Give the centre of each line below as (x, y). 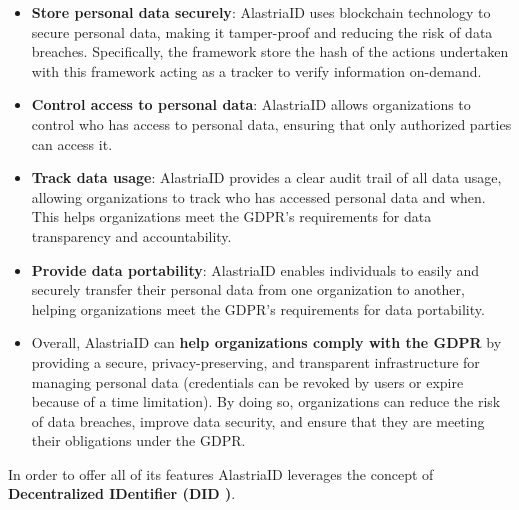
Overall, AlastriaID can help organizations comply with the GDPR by (266, 342)
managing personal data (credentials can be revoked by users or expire (247, 381)
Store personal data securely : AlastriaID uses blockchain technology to (261, 12)
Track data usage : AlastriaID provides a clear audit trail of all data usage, (266, 177)
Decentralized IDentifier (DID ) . (122, 493)
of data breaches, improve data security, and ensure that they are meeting (258, 420)
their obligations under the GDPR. (138, 440)
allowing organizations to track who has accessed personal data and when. (258, 196)
